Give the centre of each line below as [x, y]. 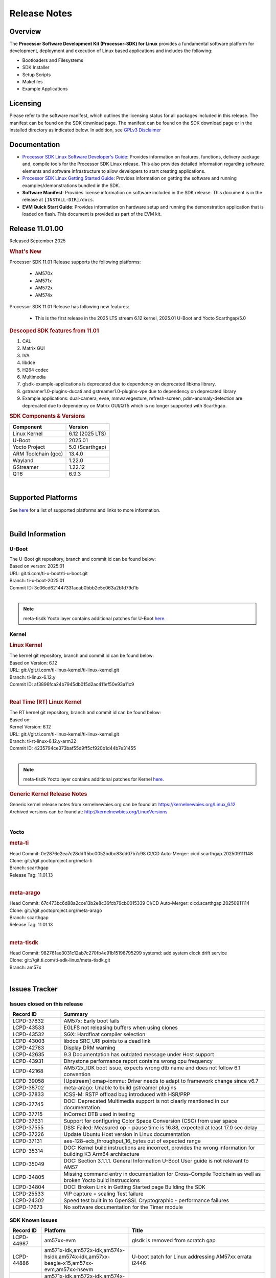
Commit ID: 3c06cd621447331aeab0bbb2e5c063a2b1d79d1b [74, 587]
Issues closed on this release [46, 1003]
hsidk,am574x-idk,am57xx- [77, 1257]
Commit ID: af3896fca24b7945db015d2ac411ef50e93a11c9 [72, 684]
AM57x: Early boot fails [91, 1021]
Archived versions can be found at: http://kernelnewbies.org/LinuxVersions [88, 812]
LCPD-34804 [29, 1187]
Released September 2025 [38, 241]
